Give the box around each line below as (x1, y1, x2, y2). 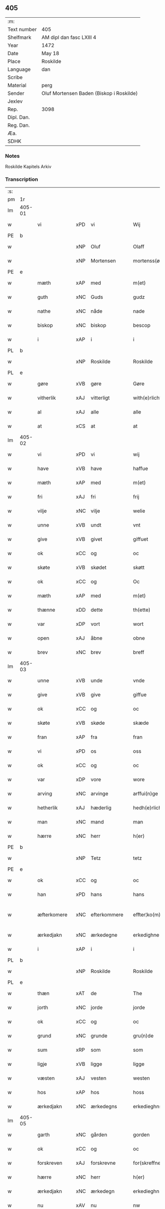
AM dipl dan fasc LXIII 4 (41, 34, 97, 41)
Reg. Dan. (7, 121, 30, 128)
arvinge (90, 790, 109, 797)
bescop (133, 322, 151, 329)
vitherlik (37, 394, 56, 401)
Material (7, 82, 27, 88)
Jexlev (7, 98, 23, 105)
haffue (133, 465, 148, 472)
